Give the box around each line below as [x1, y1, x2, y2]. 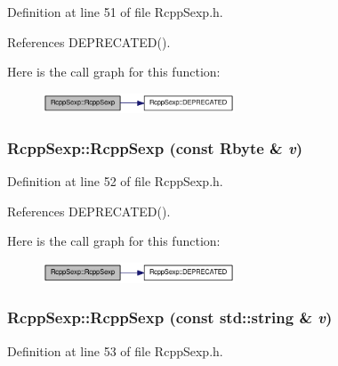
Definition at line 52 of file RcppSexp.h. [7, 172, 223, 191]
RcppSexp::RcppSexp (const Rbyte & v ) [7, 136, 303, 159]
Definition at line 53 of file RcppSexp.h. [7, 341, 223, 360]
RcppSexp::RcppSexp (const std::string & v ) [7, 306, 333, 329]
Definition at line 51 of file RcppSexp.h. [7, 3, 223, 20]
